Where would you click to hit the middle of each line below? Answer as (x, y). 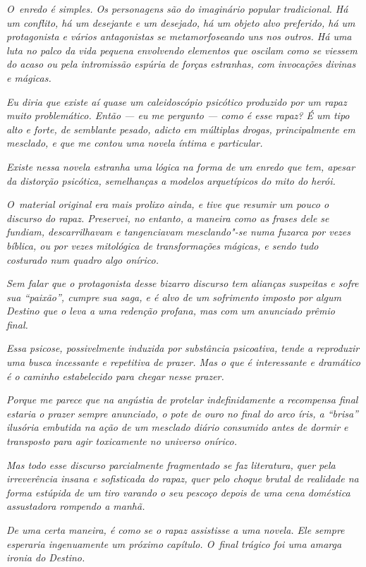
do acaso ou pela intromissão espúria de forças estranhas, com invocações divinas (181, 64)
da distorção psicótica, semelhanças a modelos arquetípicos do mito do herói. (171, 180)
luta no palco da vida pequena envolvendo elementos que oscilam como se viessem (182, 50)
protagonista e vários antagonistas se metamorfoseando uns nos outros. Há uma (179, 36)
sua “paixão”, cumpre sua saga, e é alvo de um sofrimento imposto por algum (174, 297)
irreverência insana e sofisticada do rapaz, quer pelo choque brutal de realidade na (183, 478)
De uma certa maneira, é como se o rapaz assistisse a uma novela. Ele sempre (176, 530)
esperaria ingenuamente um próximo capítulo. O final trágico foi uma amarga (174, 543)
